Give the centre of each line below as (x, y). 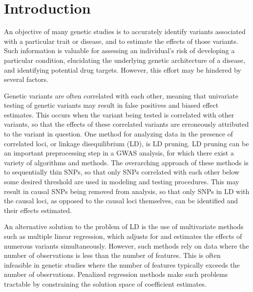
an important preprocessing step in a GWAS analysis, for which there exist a (119, 153)
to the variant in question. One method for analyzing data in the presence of (118, 134)
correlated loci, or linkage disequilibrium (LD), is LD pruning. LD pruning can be (126, 143)
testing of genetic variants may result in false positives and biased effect (111, 105)
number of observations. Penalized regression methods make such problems (116, 274)
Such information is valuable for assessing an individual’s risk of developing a (119, 50)
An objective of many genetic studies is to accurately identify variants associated (125, 31)
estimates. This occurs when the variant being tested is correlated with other (119, 114)
